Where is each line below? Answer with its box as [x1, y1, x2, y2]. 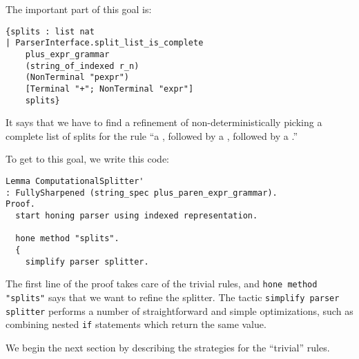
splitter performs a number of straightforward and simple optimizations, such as [6, 303, 353, 318]
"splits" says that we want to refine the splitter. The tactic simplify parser [6, 289, 340, 304]
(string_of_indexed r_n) [25, 61, 139, 71]
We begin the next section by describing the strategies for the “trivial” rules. [6, 340, 330, 354]
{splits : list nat [6, 26, 95, 37]
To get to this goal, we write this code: [6, 152, 169, 166]
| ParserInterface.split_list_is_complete [6, 38, 204, 48]
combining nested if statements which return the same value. [6, 317, 266, 331]
